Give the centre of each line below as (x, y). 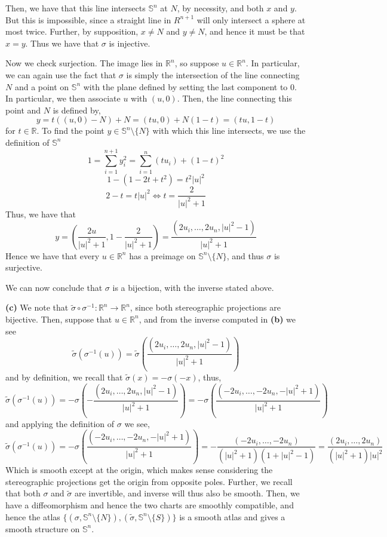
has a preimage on (162, 255)
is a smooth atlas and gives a (232, 516)
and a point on (42, 86)
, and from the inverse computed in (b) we (217, 319)
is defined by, (77, 110)
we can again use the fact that (61, 74)
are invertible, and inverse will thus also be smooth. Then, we (187, 493)
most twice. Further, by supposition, (72, 31)
